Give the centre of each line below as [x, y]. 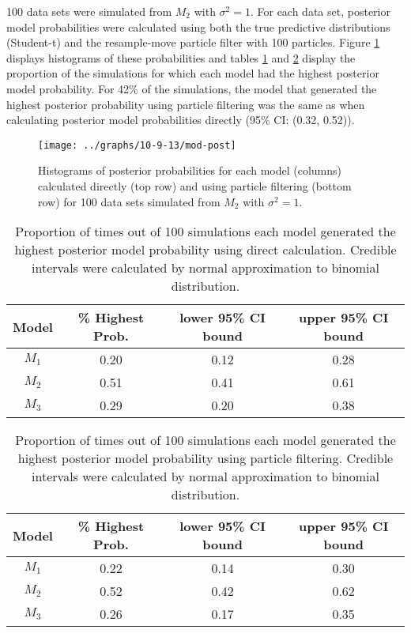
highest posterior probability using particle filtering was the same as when [186, 104]
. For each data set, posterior [320, 11]
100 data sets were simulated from [89, 11]
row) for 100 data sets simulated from [129, 201]
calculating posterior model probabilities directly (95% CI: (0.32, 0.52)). [181, 120]
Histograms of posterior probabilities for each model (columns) [190, 170]
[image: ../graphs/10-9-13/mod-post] [137, 145]
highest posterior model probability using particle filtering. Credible [205, 458]
